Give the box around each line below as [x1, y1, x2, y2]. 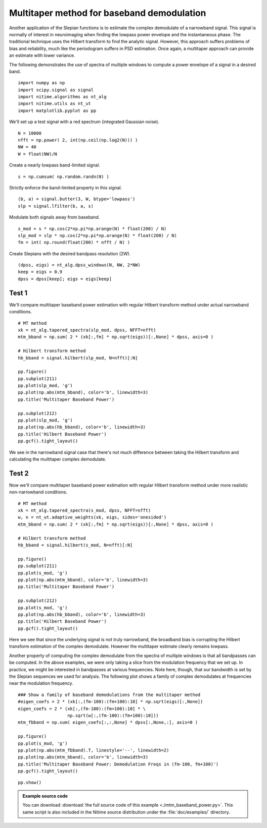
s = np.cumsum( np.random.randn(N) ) [18, 174, 110, 179]
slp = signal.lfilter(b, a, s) [18, 203, 94, 209]
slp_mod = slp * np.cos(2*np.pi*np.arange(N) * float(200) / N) [18, 233, 178, 238]
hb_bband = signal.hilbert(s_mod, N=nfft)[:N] [18, 542, 133, 548]
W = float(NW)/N [18, 151, 57, 157]
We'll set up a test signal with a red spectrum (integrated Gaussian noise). [9, 119, 160, 125]
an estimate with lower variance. [9, 53, 75, 59]
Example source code [22, 793, 68, 799]
